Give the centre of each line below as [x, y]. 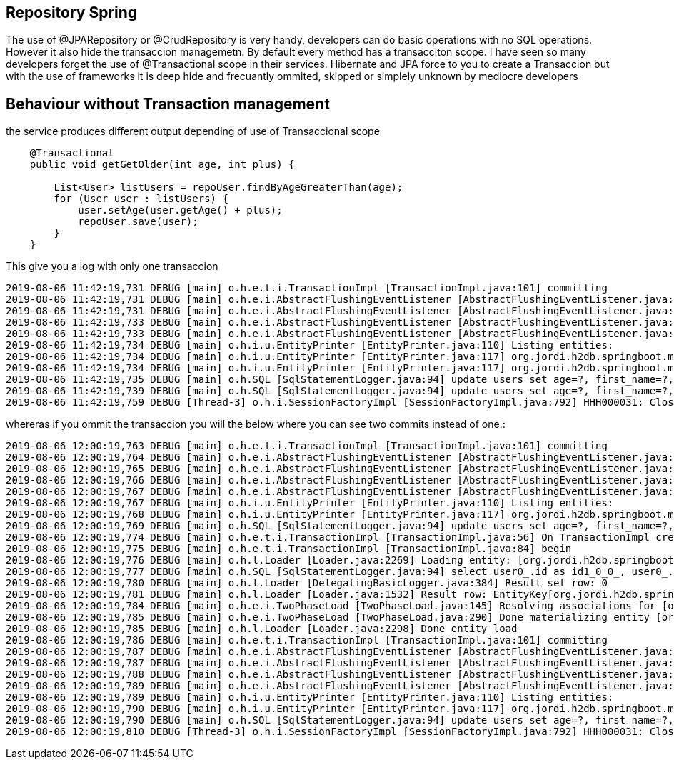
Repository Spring [72, 12]
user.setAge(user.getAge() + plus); [180, 210]
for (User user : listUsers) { [141, 199]
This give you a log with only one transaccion [112, 266]
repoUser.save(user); [138, 222]
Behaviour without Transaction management [168, 104]
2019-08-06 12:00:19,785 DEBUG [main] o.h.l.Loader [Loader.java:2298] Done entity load [262, 629]
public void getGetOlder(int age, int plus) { [162, 165]
